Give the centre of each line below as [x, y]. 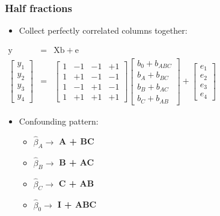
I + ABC [77, 204]
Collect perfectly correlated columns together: [103, 30]
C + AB [76, 183]
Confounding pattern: [59, 121]
